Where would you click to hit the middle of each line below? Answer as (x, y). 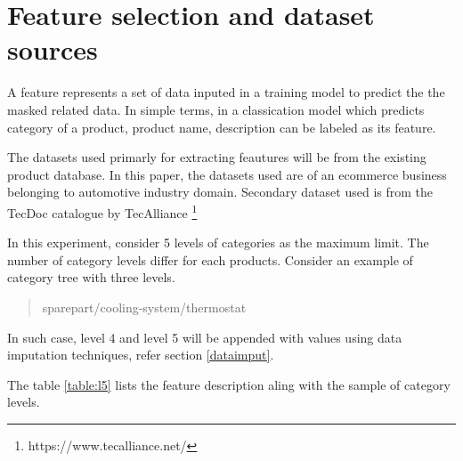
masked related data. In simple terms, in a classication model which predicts (216, 109)
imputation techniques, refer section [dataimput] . (141, 355)
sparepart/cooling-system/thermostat (144, 307)
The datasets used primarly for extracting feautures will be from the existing (217, 157)
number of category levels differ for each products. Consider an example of (210, 259)
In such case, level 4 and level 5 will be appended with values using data (205, 337)
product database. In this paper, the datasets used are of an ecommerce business (227, 174)
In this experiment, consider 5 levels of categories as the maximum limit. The (218, 243)
